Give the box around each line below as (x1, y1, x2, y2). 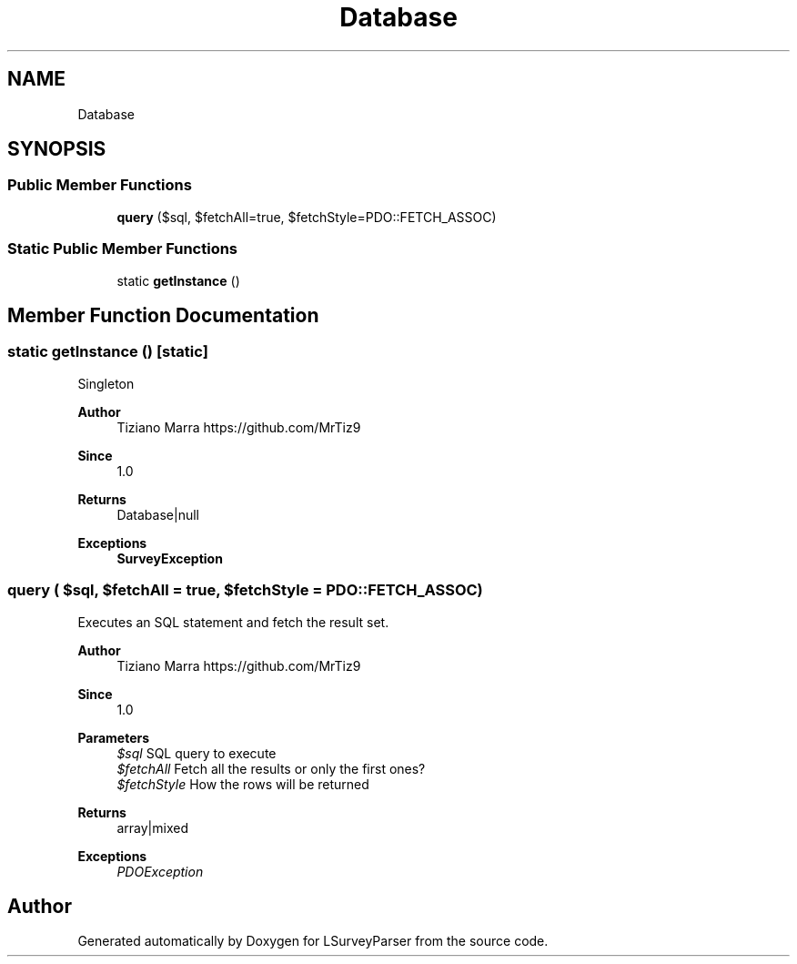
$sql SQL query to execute (116, 745, 277, 761)
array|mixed (116, 819, 188, 836)
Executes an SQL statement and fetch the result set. (77, 614, 389, 630)
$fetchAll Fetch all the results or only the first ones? (116, 760, 426, 776)
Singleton (77, 375, 135, 391)
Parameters (77, 729, 150, 746)
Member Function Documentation (7, 303, 319, 327)
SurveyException (116, 550, 223, 566)
